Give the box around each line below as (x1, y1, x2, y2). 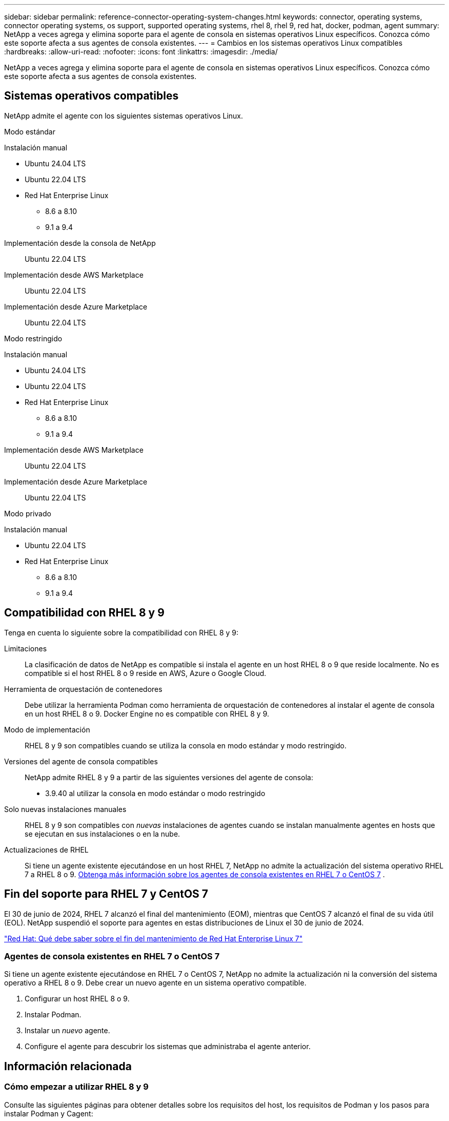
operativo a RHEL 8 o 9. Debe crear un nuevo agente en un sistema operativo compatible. (4, 978, 307, 988)
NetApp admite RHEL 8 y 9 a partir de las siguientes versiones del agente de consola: (25, 772, 313, 782)
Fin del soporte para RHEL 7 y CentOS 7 (4, 887, 209, 901)
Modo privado (4, 509, 51, 518)
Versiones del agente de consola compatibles (4, 757, 158, 766)
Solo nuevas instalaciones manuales (4, 804, 127, 814)
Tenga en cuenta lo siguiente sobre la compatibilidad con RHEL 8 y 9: (4, 628, 238, 637)
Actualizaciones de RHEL (4, 845, 89, 854)
